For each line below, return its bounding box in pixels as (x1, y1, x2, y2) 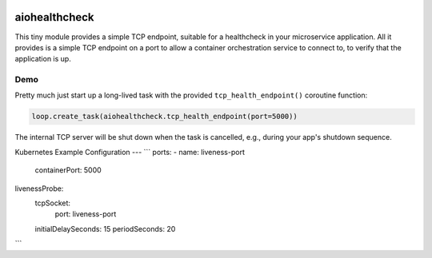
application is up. (14, 54, 71, 64)
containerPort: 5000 (34, 165, 102, 175)
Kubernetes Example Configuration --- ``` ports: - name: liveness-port (14, 147, 246, 157)
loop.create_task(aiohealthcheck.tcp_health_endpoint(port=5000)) (31, 112, 298, 121)
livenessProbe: (14, 184, 64, 193)
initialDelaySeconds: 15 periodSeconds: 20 (34, 224, 176, 233)
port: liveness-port (54, 209, 117, 219)
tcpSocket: (34, 198, 71, 208)
